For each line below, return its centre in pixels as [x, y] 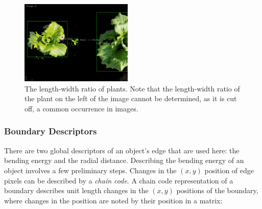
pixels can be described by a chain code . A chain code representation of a [119, 180]
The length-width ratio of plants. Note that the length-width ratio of [132, 88]
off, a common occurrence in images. [81, 108]
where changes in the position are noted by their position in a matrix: [113, 200]
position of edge [229, 170]
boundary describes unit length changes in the [76, 190]
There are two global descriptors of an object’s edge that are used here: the [122, 150]
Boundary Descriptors [51, 131]
